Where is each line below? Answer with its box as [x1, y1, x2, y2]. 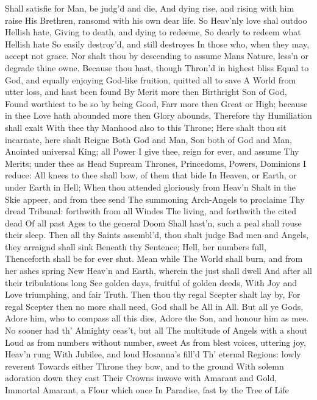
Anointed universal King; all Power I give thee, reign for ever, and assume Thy [5, 145, 299, 158]
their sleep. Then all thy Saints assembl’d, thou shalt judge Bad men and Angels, [5, 228, 309, 241]
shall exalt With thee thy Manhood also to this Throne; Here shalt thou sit [5, 121, 287, 133]
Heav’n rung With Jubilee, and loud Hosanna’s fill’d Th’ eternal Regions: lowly [5, 348, 301, 360]
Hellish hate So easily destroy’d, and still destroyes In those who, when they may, [5, 37, 310, 50]
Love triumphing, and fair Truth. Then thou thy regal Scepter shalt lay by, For [5, 288, 301, 301]
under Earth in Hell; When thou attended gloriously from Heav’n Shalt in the [5, 180, 296, 193]
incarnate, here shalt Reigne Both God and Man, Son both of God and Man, [5, 133, 292, 146]
